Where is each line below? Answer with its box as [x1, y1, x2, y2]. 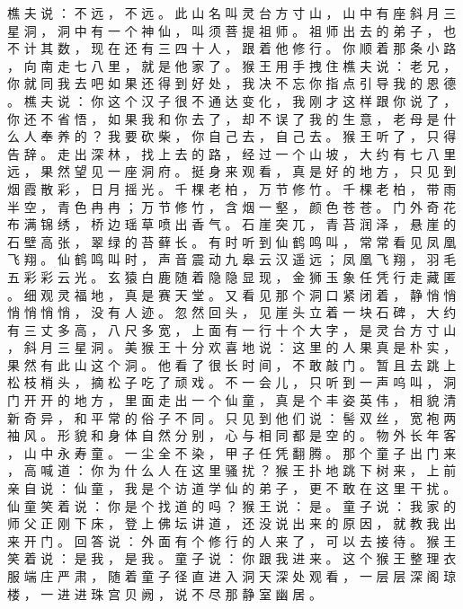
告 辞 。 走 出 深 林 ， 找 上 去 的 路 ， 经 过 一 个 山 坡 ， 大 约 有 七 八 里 [7, 144, 457, 163]
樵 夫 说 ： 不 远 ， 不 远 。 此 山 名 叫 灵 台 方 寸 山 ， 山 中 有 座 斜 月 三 [7, 4, 457, 22]
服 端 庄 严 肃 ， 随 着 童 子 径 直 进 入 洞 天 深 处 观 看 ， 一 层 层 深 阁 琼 [7, 567, 457, 585]
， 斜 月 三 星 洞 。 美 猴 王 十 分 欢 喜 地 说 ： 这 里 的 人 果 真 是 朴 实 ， [7, 338, 457, 357]
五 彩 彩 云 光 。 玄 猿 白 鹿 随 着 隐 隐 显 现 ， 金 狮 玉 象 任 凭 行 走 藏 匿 [7, 267, 457, 286]
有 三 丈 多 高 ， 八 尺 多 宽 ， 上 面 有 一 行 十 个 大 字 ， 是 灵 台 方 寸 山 [7, 320, 457, 339]
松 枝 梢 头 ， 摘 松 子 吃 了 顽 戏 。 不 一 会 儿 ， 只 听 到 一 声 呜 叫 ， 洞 [7, 373, 457, 392]
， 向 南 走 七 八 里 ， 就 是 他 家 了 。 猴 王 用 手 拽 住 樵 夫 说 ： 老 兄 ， [7, 56, 457, 75]
